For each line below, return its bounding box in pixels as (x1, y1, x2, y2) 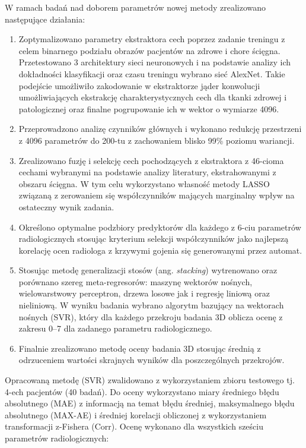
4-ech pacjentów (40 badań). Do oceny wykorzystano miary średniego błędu (5, 385, 279, 397)
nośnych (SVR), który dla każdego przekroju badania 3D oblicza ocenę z (18, 310, 283, 323)
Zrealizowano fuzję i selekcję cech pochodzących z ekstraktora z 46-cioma (18, 154, 284, 166)
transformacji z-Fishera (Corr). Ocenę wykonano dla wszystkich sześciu (5, 420, 263, 433)
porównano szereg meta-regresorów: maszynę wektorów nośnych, (18, 275, 253, 288)
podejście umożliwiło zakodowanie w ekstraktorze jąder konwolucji (18, 79, 260, 92)
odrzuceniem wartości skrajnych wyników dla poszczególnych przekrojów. (18, 354, 285, 366)
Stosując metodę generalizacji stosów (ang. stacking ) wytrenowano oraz (18, 264, 278, 276)
